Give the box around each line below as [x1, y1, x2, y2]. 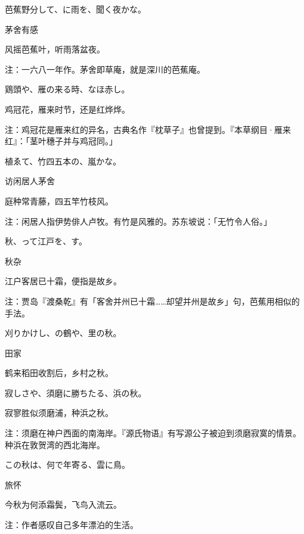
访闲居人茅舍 [5, 175, 55, 187]
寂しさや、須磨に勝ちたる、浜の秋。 [5, 386, 147, 399]
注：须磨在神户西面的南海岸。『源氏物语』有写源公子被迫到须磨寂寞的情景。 [5, 427, 301, 439]
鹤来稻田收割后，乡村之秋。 [5, 367, 113, 379]
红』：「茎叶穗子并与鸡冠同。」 [5, 135, 117, 147]
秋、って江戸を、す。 [5, 235, 87, 247]
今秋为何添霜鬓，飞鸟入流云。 [5, 498, 122, 511]
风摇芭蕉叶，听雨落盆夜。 [5, 43, 105, 55]
